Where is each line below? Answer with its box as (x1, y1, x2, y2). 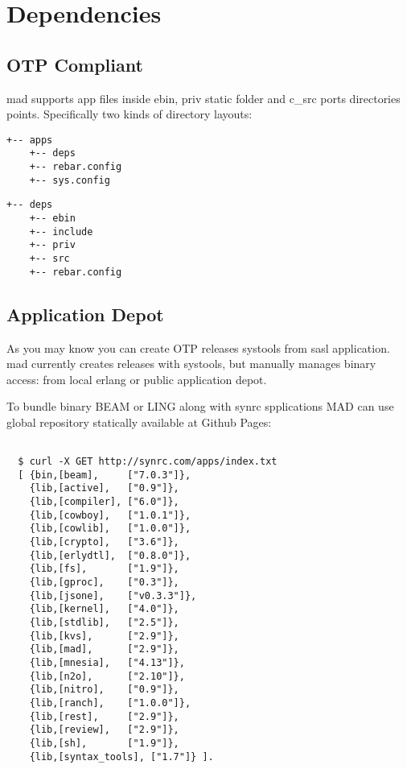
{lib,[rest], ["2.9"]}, (29, 710, 179, 722)
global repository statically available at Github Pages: (6, 413, 272, 430)
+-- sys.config (29, 174, 110, 186)
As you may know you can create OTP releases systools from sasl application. (6, 339, 390, 356)
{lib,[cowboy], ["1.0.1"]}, (29, 509, 191, 521)
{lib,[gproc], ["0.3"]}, (29, 577, 179, 589)
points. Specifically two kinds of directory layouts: (6, 105, 253, 122)
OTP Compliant (6, 52, 143, 76)
